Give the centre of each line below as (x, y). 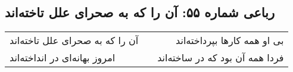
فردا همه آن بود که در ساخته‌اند (221, 58)
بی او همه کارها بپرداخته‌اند (230, 40)
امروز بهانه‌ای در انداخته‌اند (63, 58)
